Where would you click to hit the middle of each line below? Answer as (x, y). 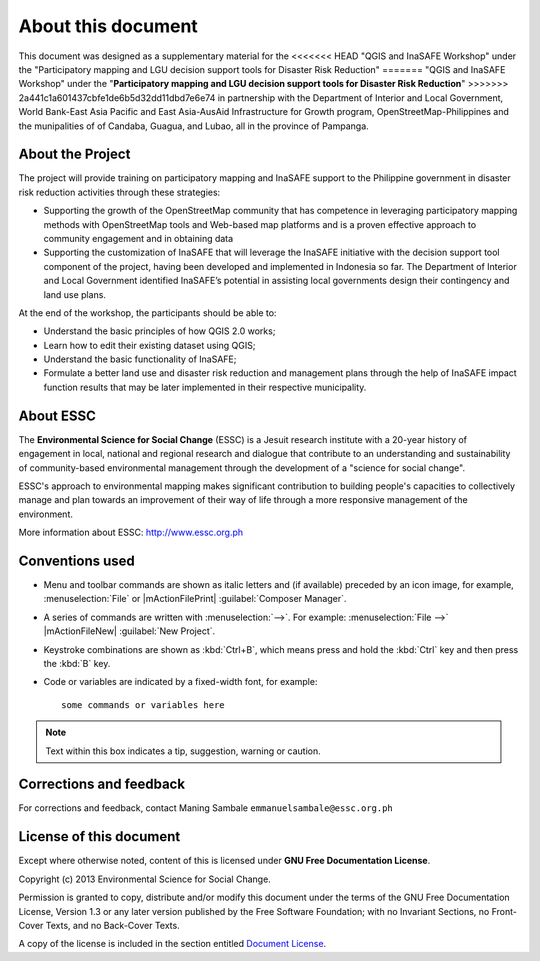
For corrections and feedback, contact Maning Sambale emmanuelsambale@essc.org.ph (206, 808)
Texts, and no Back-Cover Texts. (112, 925)
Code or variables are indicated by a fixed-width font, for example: (180, 682)
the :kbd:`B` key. (77, 663)
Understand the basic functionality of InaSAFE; (140, 359)
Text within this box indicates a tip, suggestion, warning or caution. (183, 751)
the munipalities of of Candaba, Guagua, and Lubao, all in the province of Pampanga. (193, 126)
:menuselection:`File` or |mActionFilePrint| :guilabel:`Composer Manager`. (195, 599)
